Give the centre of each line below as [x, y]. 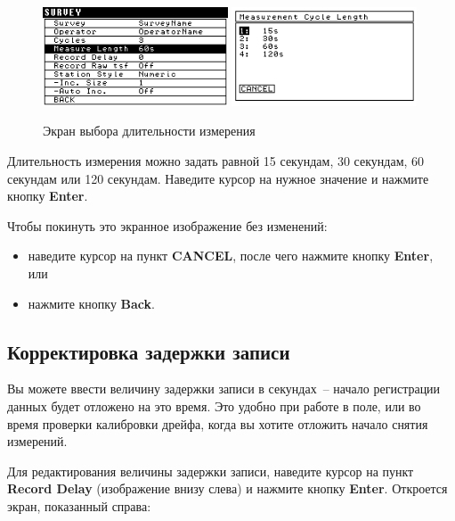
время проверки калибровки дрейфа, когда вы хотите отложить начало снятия [218, 423]
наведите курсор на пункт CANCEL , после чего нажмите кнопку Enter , [231, 256]
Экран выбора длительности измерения [149, 131]
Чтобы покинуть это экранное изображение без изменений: [167, 225]
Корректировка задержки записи [149, 351]
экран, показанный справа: [79, 505]
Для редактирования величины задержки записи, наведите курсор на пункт [211, 471]
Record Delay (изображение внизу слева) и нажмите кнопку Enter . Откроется [227, 488]
